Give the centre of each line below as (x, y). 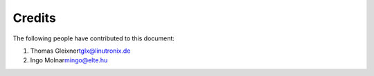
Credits (35, 18)
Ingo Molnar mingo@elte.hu (69, 60)
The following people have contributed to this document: (93, 38)
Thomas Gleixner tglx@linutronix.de (80, 51)
